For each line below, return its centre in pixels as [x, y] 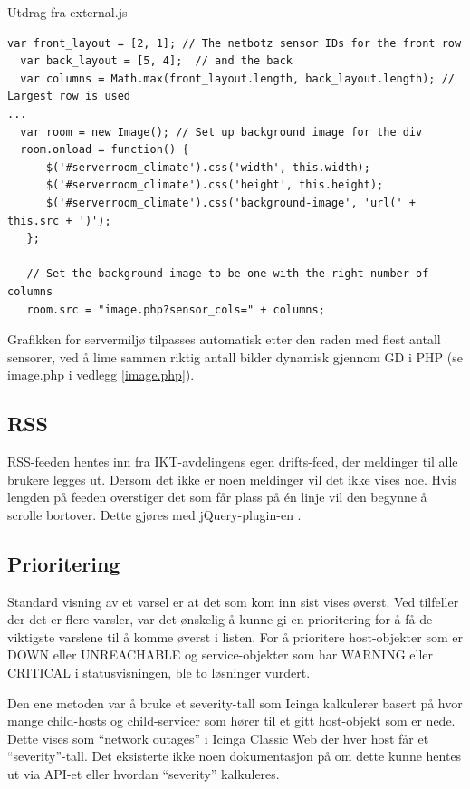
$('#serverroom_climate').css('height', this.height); [215, 185]
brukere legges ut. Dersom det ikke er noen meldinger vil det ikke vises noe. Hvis [232, 479]
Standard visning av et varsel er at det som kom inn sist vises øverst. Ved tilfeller [233, 601]
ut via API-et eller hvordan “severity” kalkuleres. [144, 774]
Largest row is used [69, 96]
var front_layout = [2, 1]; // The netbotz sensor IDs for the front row [235, 43]
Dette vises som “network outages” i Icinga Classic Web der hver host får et [218, 738]
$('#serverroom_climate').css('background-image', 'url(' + [231, 202]
